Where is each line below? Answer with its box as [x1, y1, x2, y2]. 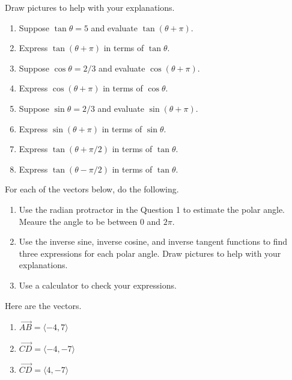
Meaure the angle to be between [19, 215, 138, 227]
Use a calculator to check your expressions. [19, 278, 177, 291]
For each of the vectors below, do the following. [5, 183, 179, 195]
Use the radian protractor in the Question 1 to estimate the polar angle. [19, 203, 285, 215]
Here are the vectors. [5, 299, 82, 311]
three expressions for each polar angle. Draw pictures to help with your [19, 247, 281, 259]
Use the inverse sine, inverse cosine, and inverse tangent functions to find [19, 235, 288, 248]
